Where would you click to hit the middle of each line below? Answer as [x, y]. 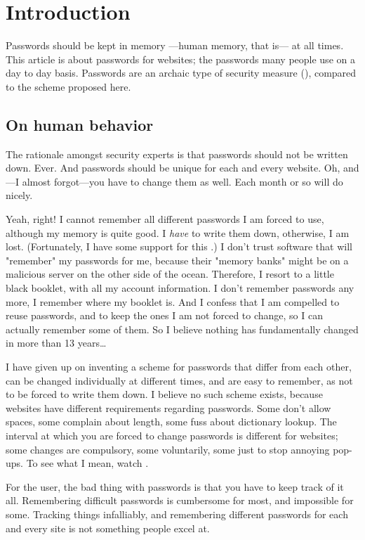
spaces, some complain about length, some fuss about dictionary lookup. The [171, 422]
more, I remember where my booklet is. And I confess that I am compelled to [173, 301]
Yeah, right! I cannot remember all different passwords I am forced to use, [165, 219]
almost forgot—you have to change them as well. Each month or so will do [182, 181]
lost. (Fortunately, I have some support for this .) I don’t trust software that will [179, 246]
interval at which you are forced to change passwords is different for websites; [172, 435]
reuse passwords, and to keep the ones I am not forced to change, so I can [165, 315]
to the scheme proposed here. [68, 86]
